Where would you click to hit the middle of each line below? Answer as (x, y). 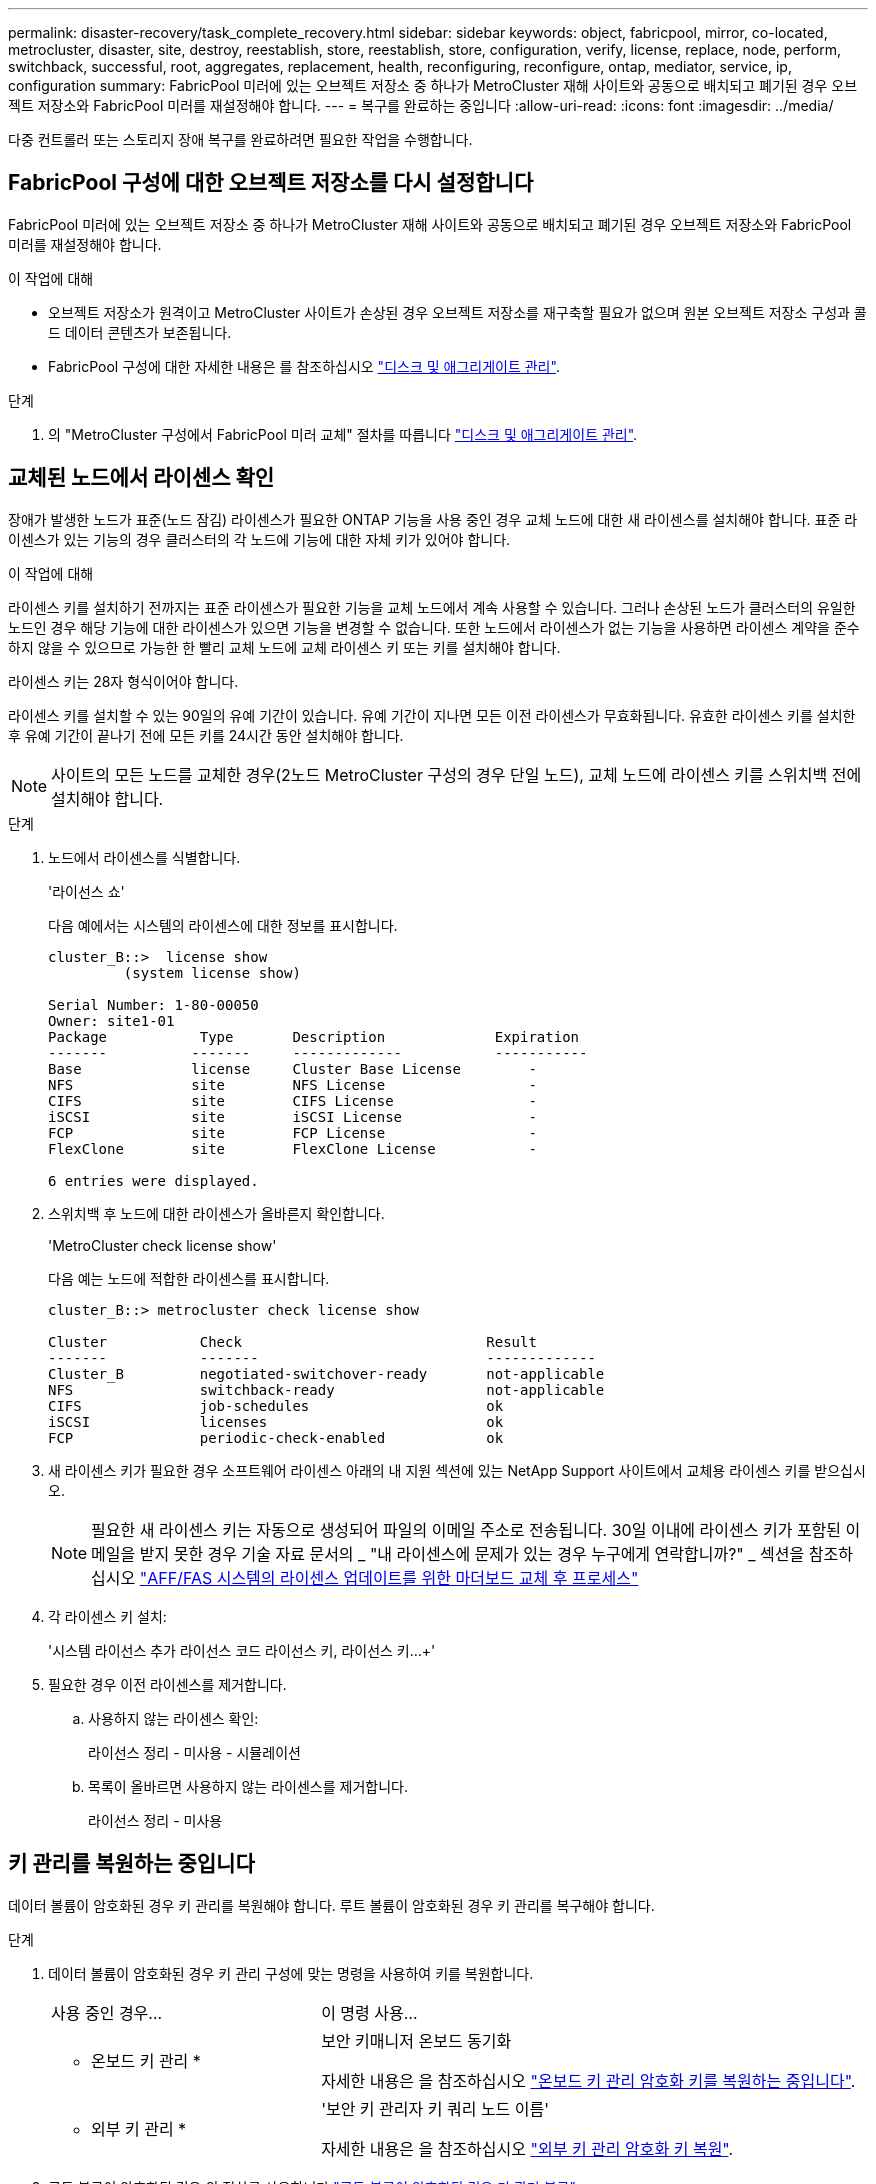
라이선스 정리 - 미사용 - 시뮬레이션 (194, 1752)
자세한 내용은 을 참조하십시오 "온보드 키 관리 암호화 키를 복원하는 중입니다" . (588, 2080)
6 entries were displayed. (153, 1180)
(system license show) (212, 972)
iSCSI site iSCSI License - (292, 1116)
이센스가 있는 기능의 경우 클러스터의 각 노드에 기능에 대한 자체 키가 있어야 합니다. (259, 539)
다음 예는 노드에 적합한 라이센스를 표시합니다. (189, 1278)
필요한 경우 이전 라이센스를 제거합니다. (167, 1684)
